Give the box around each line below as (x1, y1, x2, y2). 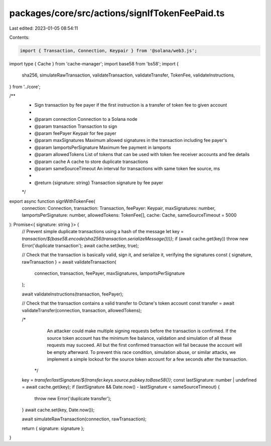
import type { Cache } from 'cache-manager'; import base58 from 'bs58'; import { (9, 60, 179, 66)
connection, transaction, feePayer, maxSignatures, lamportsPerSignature (34, 270, 185, 276)
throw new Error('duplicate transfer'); (34, 395, 111, 401)
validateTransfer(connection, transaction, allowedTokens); (22, 307, 142, 313)
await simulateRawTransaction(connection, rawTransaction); (22, 416, 147, 422)
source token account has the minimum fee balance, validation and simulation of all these (47, 335, 232, 341)
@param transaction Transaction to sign (34, 123, 117, 129)
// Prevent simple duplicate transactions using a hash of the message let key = (22, 229, 184, 235)
